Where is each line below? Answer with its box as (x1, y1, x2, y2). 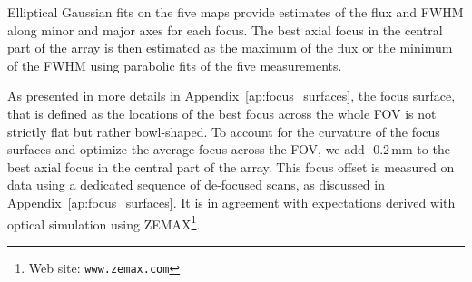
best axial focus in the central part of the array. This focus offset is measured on (7, 157, 455, 176)
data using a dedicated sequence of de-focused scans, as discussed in (7, 175, 385, 194)
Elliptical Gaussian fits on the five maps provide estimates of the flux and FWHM (7, 3, 464, 21)
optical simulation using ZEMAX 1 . (7, 211, 201, 233)
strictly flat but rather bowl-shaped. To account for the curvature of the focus (7, 122, 440, 141)
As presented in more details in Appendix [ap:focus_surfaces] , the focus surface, (7, 86, 456, 105)
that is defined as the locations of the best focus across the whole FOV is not (7, 103, 437, 122)
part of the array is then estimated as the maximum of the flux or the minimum (7, 38, 453, 57)
